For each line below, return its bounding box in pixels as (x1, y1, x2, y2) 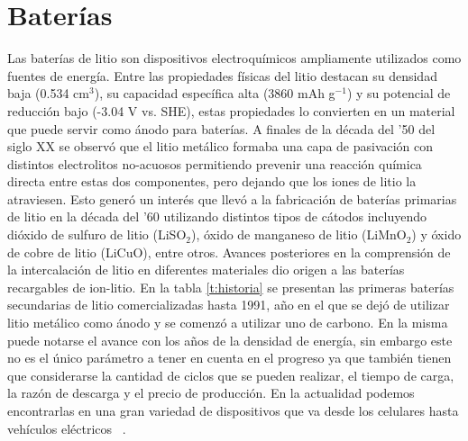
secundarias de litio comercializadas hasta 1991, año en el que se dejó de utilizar (7, 295, 450, 314)
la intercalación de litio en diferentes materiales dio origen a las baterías (7, 260, 405, 279)
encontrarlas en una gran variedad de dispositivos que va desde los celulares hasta (7, 401, 459, 419)
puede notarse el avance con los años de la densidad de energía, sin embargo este (7, 330, 453, 349)
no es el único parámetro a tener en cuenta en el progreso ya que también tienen (7, 348, 452, 367)
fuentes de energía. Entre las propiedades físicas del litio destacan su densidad (7, 66, 437, 85)
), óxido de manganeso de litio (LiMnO (190, 225, 407, 244)
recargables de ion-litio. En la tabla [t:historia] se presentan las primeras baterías (7, 277, 454, 296)
